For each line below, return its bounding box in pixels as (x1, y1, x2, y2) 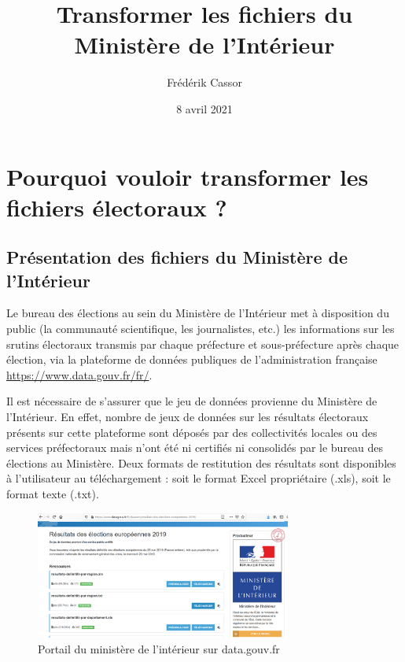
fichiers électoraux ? (6, 190, 227, 223)
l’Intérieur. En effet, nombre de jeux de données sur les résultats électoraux (6, 409, 369, 425)
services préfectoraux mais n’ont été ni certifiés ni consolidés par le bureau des (6, 439, 384, 456)
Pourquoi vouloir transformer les (6, 160, 369, 192)
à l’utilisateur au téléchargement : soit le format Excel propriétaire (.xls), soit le (6, 470, 391, 486)
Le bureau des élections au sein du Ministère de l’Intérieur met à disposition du (6, 305, 389, 321)
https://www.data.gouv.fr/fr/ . (6, 366, 153, 383)
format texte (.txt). (6, 486, 99, 501)
